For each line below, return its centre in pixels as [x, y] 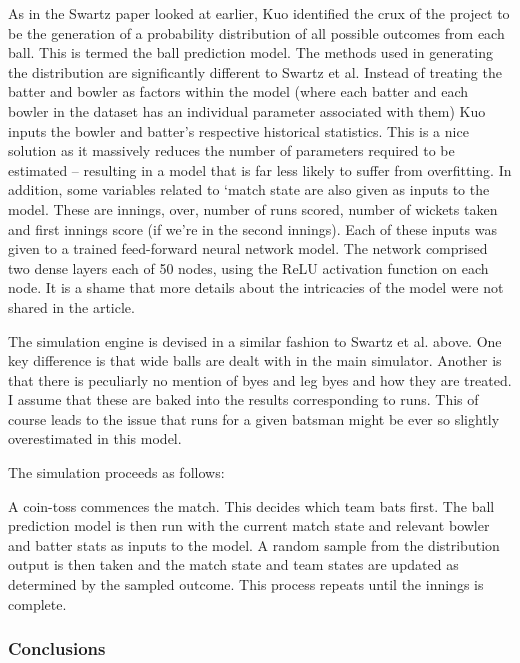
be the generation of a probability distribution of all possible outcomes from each [256, 32]
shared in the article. [71, 306]
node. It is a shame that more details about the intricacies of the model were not [256, 287]
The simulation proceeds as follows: [116, 472]
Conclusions [57, 648]
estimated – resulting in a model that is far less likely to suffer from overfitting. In [260, 169]
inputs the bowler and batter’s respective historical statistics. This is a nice [238, 130]
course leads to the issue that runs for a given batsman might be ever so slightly [254, 418]
